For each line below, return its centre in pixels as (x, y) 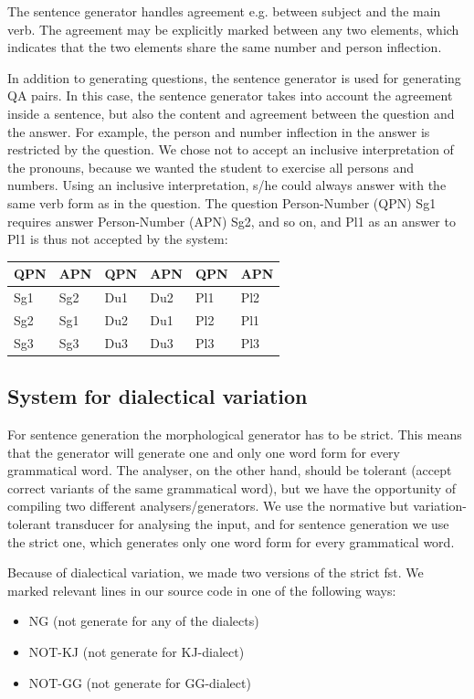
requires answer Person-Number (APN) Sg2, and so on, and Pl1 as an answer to (232, 221)
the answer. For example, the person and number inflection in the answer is (219, 131)
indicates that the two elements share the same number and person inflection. (225, 47)
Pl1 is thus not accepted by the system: (118, 239)
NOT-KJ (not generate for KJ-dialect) (137, 651)
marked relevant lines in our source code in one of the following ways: (202, 590)
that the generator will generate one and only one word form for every (204, 452)
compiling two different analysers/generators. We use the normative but (208, 506)
